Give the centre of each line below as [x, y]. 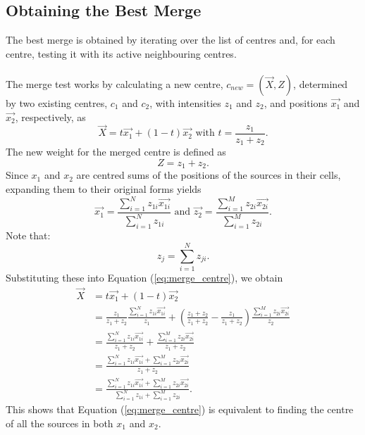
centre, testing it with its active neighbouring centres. [121, 53]
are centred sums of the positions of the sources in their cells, [209, 175]
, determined [321, 83]
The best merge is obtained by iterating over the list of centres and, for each [171, 40]
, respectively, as [50, 116]
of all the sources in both [60, 423]
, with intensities [185, 102]
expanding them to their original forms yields [104, 189]
